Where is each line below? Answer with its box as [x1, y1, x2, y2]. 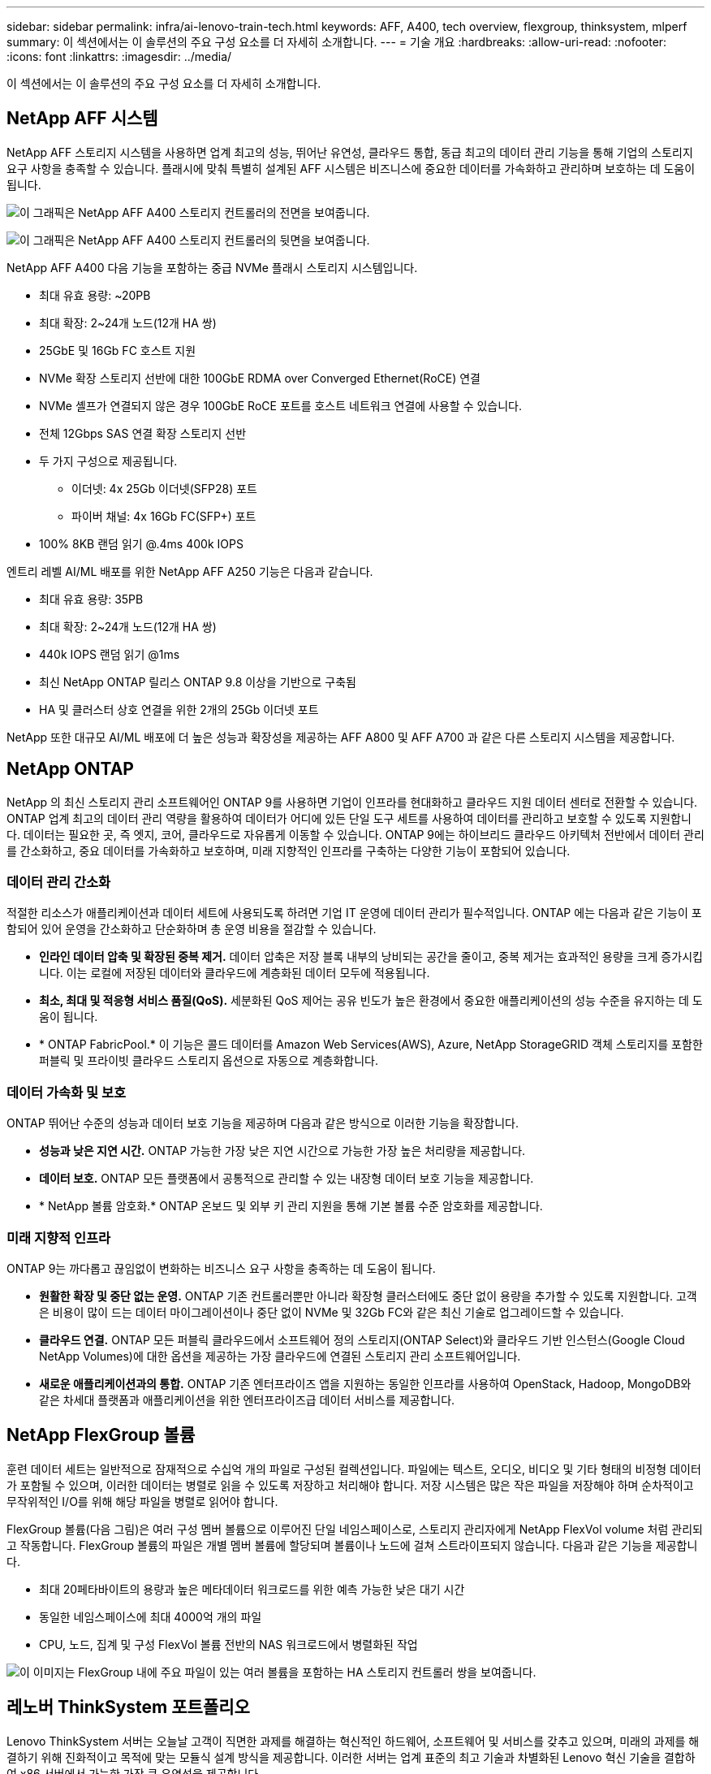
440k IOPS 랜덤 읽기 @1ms [39, 647, 180, 661]
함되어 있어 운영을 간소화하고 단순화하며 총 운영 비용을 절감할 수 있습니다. [6, 922, 377, 937]
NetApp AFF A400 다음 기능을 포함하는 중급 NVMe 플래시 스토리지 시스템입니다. [6, 260, 418, 275]
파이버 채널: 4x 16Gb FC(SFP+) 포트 [71, 508, 256, 523]
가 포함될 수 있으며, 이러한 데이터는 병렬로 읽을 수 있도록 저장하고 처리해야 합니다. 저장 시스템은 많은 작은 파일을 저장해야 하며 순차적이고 [6, 1478, 694, 1492]
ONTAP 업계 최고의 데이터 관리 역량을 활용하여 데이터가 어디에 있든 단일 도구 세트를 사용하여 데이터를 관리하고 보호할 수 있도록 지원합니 [6, 811, 692, 825]
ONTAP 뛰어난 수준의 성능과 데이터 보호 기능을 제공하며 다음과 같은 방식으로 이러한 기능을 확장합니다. [6, 1116, 519, 1131]
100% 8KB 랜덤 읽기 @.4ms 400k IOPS [39, 536, 243, 551]
